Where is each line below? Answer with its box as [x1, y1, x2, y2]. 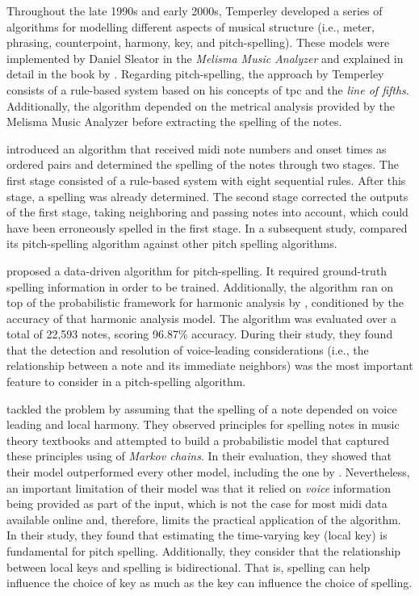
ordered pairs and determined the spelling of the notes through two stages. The [6, 156, 399, 173]
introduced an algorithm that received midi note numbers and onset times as [6, 140, 387, 157]
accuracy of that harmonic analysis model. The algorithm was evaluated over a [6, 309, 396, 326]
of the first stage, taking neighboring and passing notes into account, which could [6, 204, 409, 220]
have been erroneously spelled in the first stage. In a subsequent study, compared [6, 219, 408, 236]
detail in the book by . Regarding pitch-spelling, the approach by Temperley [6, 65, 384, 82]
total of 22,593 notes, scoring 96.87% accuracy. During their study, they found [6, 325, 393, 342]
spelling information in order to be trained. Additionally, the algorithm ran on [6, 278, 394, 295]
